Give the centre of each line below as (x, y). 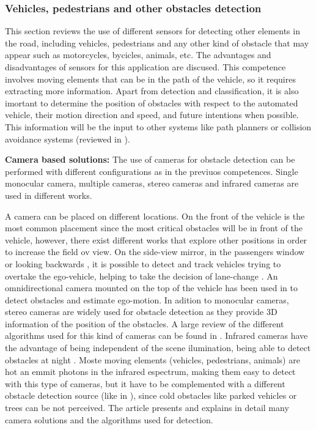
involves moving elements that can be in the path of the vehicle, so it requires (150, 79)
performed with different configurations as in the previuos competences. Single (152, 171)
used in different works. (49, 195)
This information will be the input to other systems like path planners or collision (158, 126)
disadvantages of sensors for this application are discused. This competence (145, 67)
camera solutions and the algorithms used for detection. (109, 419)
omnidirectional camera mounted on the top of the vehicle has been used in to (151, 288)
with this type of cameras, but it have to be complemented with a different (145, 383)
